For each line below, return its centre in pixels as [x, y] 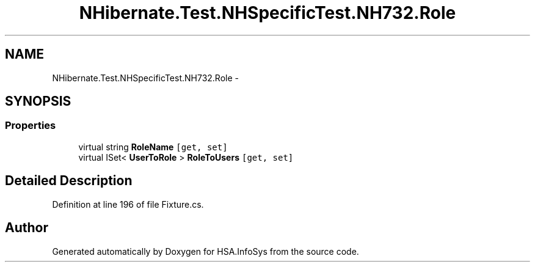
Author [27, 228]
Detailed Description [69, 181]
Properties [31, 126]
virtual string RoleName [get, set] [153, 147]
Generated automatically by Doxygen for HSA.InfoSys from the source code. [206, 251]
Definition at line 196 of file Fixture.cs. [128, 204]
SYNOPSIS [38, 101]
